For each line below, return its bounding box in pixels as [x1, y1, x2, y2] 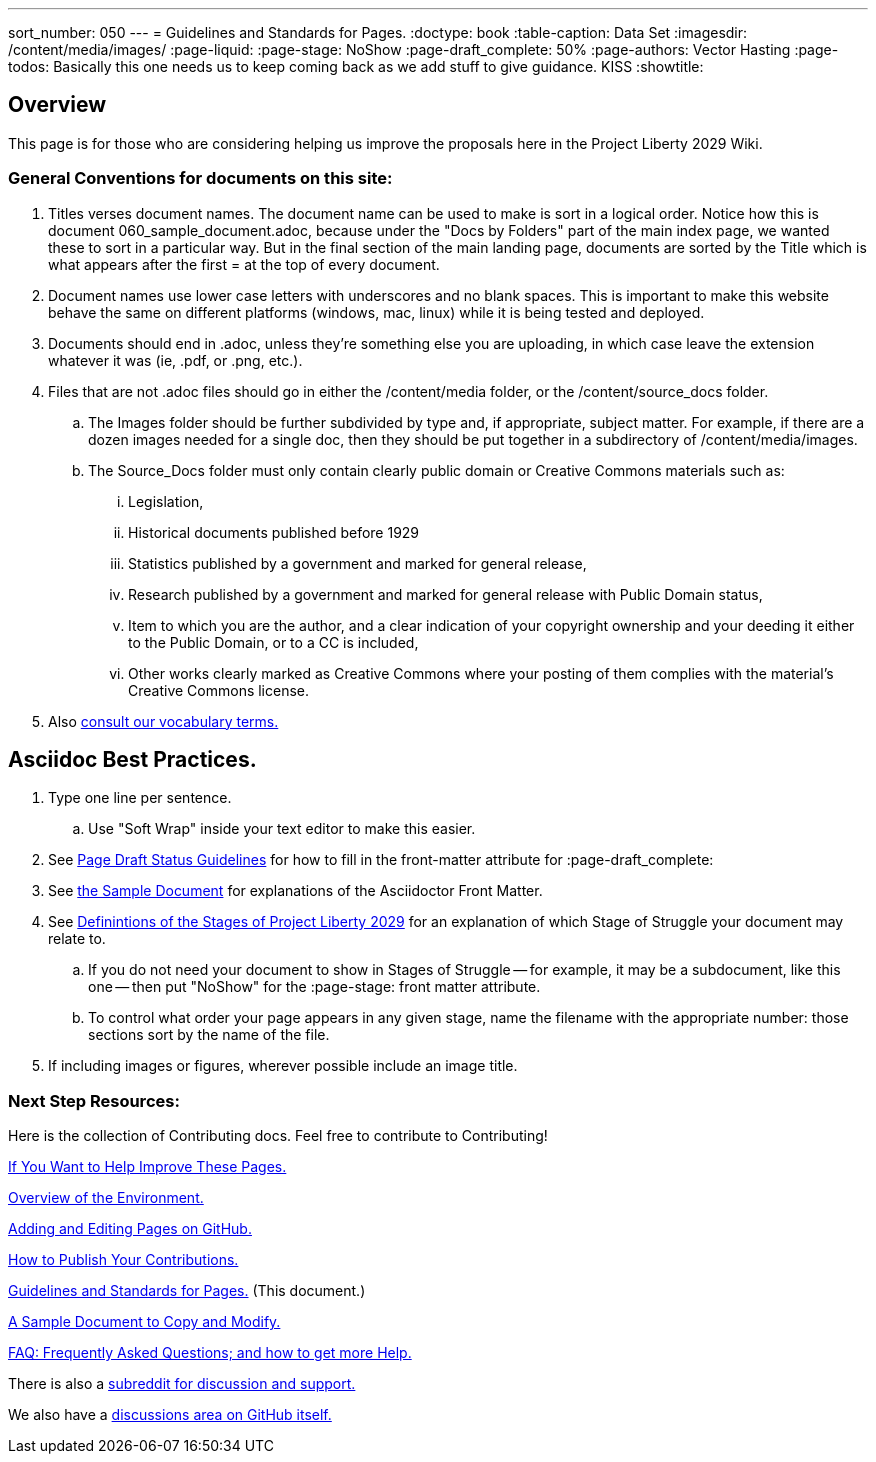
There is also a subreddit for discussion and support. [8, 1375, 356, 1393]
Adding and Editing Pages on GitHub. [8, 1220, 252, 1238]
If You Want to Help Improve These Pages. [8, 1158, 287, 1176]
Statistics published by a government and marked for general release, [128, 554, 587, 572]
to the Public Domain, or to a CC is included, [128, 633, 419, 651]
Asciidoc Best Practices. [8, 747, 257, 773]
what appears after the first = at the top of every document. [48, 255, 440, 273]
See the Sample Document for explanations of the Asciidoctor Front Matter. [48, 882, 543, 900]
